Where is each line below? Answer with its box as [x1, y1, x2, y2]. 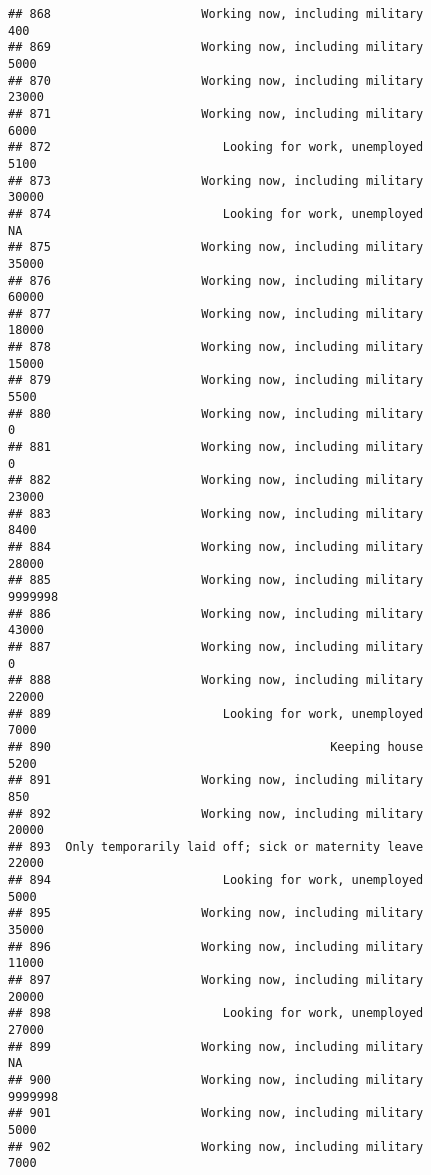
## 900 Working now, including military [8, 1073, 424, 1087]
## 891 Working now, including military [8, 773, 424, 788]
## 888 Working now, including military [8, 673, 424, 688]
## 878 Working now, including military [8, 340, 424, 355]
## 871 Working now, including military [8, 106, 424, 121]
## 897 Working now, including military [8, 973, 424, 988]
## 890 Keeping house [8, 739, 424, 754]
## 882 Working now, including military [8, 473, 424, 488]
